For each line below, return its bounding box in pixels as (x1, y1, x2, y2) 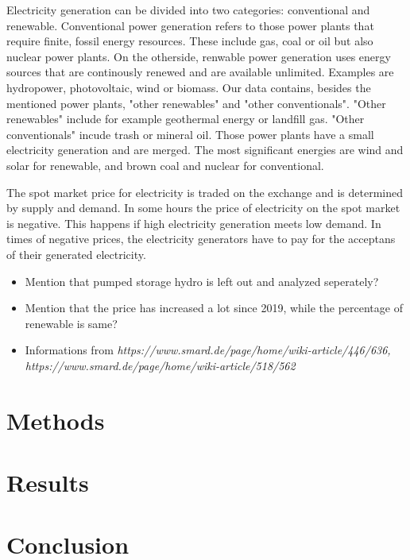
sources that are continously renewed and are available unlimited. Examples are (6, 64, 394, 80)
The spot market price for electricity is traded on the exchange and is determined (6, 183, 403, 200)
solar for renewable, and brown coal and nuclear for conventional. (6, 156, 324, 173)
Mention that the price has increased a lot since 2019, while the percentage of (25, 299, 403, 316)
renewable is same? (25, 315, 118, 331)
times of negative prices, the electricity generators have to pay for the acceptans (6, 230, 396, 247)
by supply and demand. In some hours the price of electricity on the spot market (6, 199, 400, 216)
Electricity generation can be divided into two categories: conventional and (6, 2, 370, 17)
